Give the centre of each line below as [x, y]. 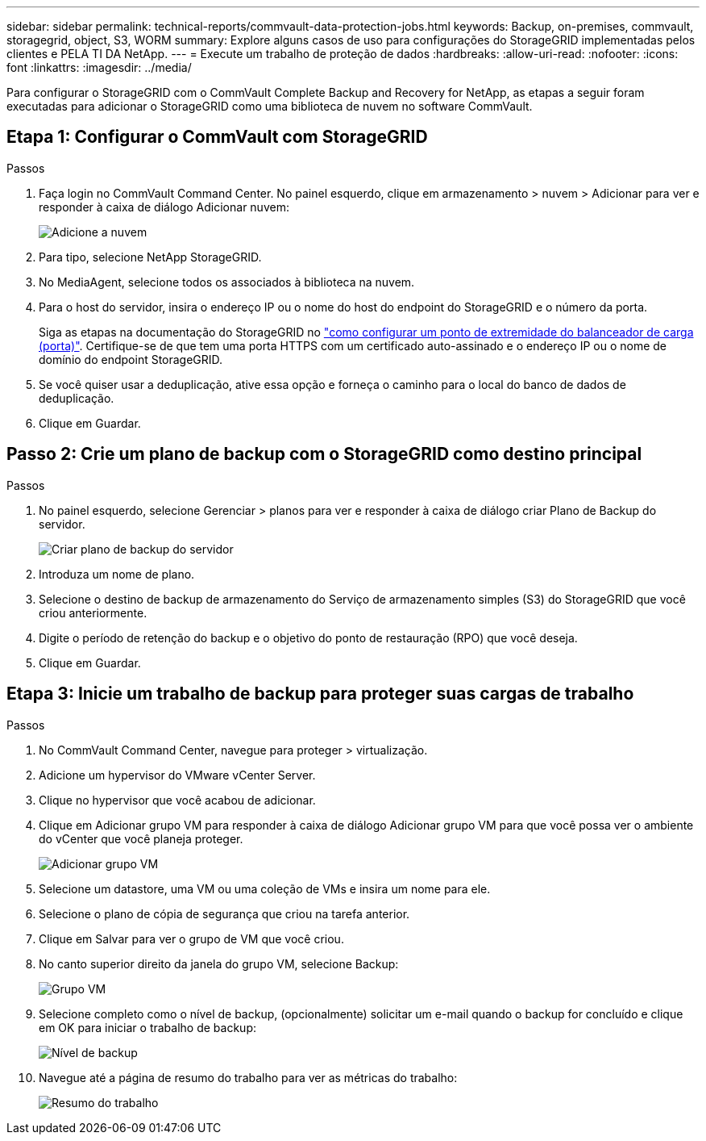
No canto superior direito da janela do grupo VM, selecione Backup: [219, 963]
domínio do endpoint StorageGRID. [131, 359]
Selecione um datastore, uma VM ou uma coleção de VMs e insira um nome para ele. [265, 888]
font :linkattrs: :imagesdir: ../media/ [99, 67]
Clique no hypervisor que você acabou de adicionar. [177, 800]
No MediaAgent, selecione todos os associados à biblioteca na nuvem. [227, 282]
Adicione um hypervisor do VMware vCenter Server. [177, 775]
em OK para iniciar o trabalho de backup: [147, 1027]
